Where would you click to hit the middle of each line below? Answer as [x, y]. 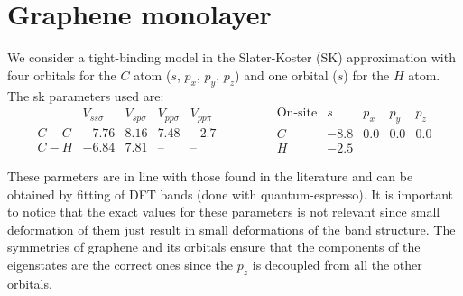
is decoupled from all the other [337, 264]
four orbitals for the [62, 74]
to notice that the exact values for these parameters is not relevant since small [224, 212]
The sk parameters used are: [86, 95]
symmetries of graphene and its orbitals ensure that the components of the [214, 247]
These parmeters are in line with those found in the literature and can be [210, 176]
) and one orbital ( [286, 74]
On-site [297, 113]
